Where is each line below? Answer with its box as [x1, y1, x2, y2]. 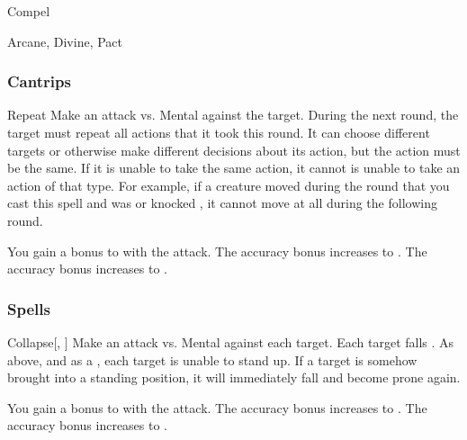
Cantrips [7, 70, 71, 93]
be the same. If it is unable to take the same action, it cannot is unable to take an [7, 158, 461, 177]
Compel [7, 2, 50, 20]
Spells [7, 297, 50, 319]
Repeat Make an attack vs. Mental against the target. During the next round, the [7, 105, 459, 124]
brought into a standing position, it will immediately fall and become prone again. [7, 368, 461, 387]
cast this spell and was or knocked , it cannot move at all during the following [7, 193, 437, 212]
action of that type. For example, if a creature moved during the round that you [7, 175, 450, 194]
